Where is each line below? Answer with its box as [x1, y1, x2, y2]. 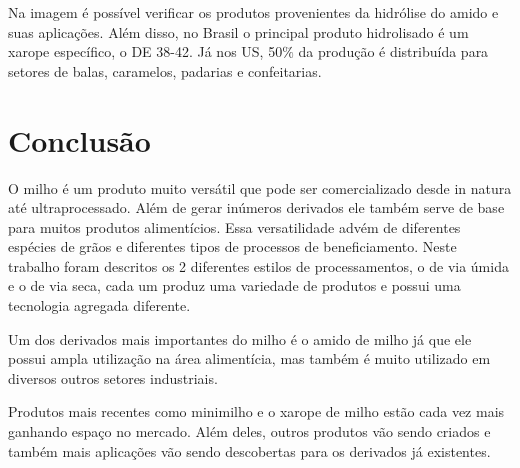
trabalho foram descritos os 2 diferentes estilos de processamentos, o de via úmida [8, 255, 509, 276]
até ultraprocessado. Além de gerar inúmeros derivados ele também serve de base [8, 197, 505, 218]
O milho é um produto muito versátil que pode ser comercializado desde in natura [8, 177, 512, 198]
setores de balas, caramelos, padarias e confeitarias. [8, 60, 322, 81]
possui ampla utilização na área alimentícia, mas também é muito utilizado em [8, 348, 491, 369]
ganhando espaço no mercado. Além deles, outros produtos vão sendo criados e [8, 421, 491, 442]
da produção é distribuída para [298, 41, 489, 62]
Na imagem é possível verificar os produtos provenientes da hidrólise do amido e [8, 2, 499, 22]
